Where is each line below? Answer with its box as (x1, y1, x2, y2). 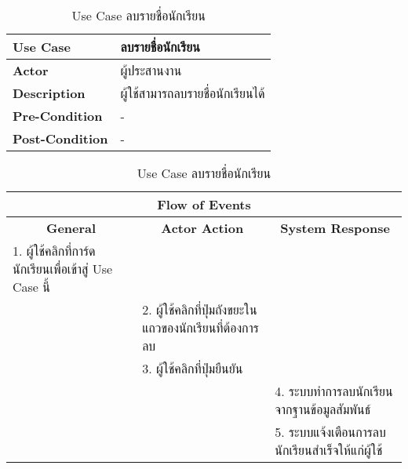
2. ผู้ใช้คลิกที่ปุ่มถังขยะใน (142, 300, 257, 318)
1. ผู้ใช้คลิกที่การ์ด (13, 242, 96, 260)
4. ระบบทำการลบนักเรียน (275, 382, 393, 400)
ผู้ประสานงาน (120, 61, 182, 79)
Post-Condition (13, 129, 108, 147)
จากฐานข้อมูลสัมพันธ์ (275, 400, 371, 418)
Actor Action (161, 219, 244, 237)
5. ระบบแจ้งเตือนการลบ (275, 423, 386, 441)
